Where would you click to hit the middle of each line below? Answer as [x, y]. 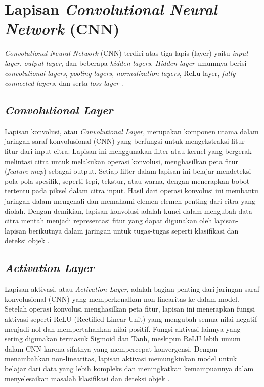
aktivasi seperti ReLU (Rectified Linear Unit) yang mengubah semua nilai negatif [131, 319]
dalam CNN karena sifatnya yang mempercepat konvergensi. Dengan [111, 348]
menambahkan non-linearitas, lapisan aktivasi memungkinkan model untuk [121, 358]
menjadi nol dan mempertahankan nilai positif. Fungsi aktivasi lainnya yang [123, 328]
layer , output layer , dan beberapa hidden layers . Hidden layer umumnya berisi [126, 63]
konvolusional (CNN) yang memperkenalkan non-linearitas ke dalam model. [122, 299]
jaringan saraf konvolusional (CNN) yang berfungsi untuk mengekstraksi [117, 141]
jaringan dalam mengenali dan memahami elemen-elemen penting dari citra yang [130, 201]
